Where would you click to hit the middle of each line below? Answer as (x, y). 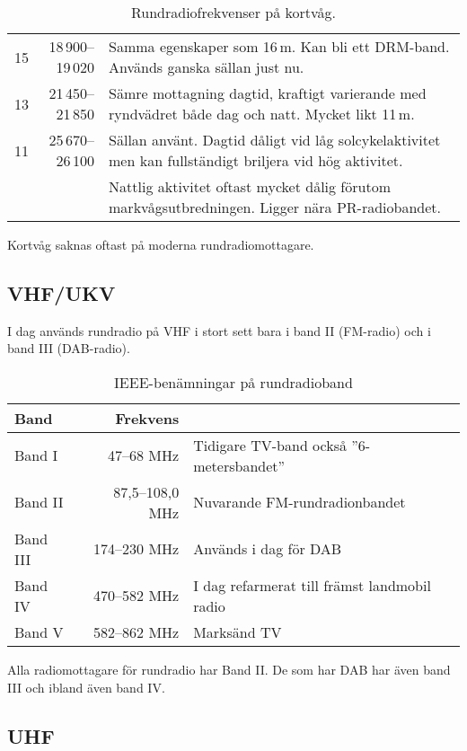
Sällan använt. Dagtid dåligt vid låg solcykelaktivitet (275, 140)
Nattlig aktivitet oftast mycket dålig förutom (250, 186)
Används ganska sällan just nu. (207, 67)
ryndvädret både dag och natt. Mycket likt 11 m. (262, 114)
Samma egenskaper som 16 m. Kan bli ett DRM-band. (279, 46)
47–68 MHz (144, 455)
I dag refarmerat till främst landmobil (312, 585)
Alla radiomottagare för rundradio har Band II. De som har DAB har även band (229, 669)
